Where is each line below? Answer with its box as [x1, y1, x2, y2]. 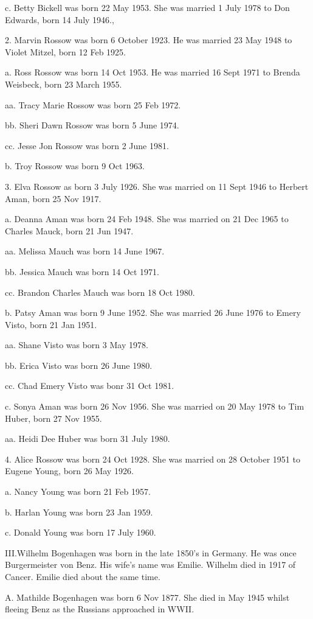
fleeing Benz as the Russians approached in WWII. [5, 603, 194, 615]
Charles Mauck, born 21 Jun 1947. [5, 224, 134, 237]
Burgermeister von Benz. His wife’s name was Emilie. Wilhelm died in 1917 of [5, 558, 296, 571]
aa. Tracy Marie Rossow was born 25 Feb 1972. [5, 98, 181, 111]
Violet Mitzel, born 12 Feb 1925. [5, 45, 126, 58]
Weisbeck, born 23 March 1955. [5, 77, 122, 90]
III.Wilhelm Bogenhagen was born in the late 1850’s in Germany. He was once [5, 546, 297, 559]
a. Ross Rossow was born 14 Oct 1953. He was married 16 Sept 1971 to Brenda [5, 66, 300, 79]
